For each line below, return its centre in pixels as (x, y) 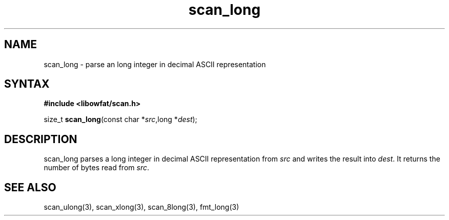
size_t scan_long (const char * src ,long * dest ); (120, 119)
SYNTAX (27, 84)
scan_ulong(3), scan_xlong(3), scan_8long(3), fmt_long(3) (141, 207)
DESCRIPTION (41, 139)
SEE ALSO (30, 187)
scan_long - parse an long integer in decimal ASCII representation (155, 64)
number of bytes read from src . (96, 168)
